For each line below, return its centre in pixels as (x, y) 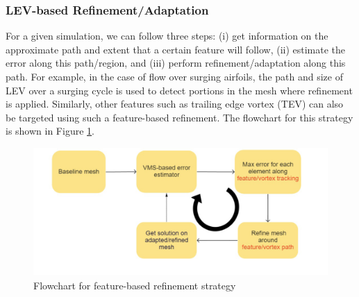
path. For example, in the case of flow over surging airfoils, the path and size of (174, 76)
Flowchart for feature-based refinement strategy (135, 285)
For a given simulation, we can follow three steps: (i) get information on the (167, 36)
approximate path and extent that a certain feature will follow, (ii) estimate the (176, 49)
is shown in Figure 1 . (50, 131)
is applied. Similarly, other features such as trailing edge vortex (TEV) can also (175, 104)
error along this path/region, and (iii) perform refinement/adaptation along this (176, 63)
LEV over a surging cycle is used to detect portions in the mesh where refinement (179, 90)
